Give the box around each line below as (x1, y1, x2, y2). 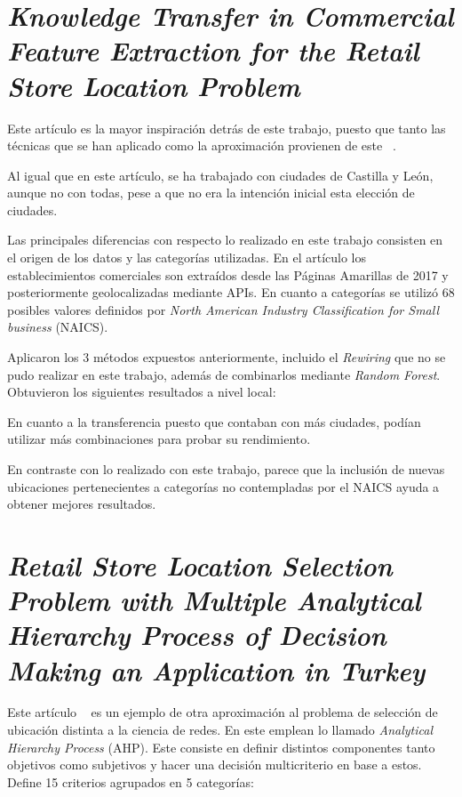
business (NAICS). (7, 318, 108, 336)
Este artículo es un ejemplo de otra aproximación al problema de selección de (7, 703, 438, 721)
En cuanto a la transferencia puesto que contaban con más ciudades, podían (7, 412, 421, 431)
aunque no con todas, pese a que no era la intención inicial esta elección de (7, 183, 415, 202)
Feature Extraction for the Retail (7, 32, 419, 69)
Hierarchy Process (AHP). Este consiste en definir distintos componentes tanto (7, 737, 435, 756)
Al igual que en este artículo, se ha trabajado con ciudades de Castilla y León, (7, 165, 434, 184)
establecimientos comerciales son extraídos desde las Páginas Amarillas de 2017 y (7, 265, 449, 284)
